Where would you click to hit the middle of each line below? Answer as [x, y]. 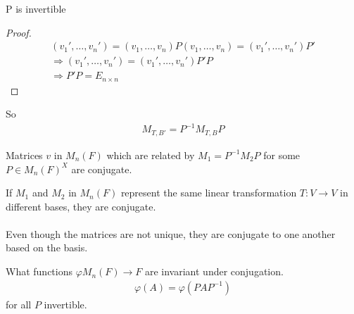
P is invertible [36, 8]
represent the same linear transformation [209, 193]
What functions [39, 271]
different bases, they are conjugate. [81, 206]
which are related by [151, 155]
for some [282, 155]
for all [19, 304]
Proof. [19, 32]
